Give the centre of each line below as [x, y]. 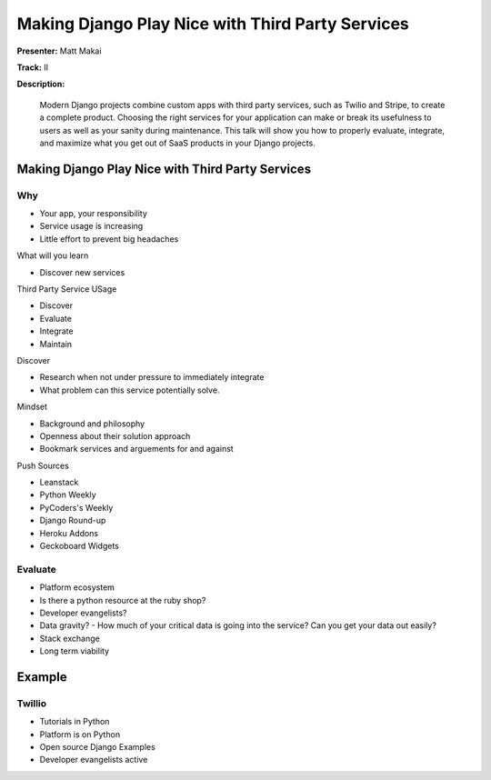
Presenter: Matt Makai [59, 51]
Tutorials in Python [75, 722]
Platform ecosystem [77, 587]
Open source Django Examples [98, 747]
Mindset [32, 407]
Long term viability [74, 651]
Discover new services [82, 272]
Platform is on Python [80, 734]
